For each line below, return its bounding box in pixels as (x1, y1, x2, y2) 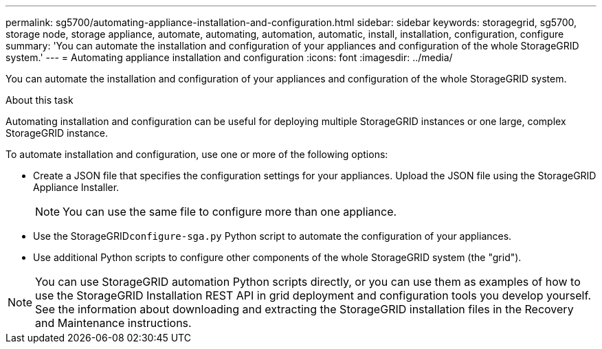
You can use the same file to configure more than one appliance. (63, 205, 397, 218)
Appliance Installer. (33, 181, 120, 193)
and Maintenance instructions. (35, 316, 192, 330)
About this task (5, 94, 74, 106)
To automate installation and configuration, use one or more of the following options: (5, 148, 388, 160)
